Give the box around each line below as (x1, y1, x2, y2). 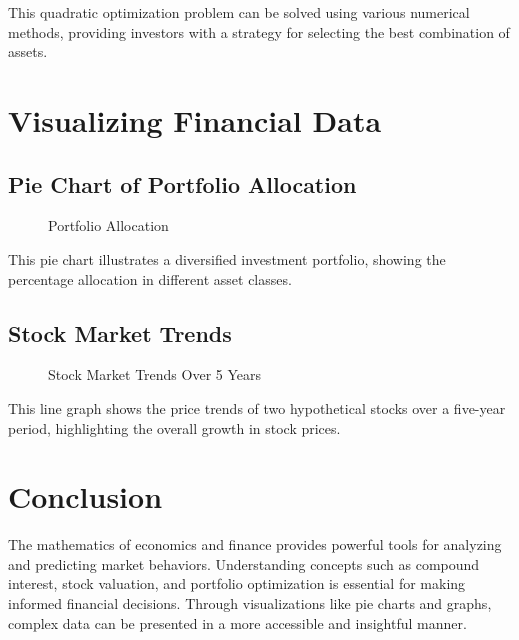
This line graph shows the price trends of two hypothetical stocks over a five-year (8, 397, 506, 418)
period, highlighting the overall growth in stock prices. (8, 417, 341, 438)
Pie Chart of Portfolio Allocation (8, 168, 357, 199)
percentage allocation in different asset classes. (8, 268, 292, 289)
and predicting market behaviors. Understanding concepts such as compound (8, 553, 480, 574)
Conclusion (8, 476, 163, 517)
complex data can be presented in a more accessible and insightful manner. (8, 612, 467, 633)
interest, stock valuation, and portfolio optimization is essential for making (8, 573, 466, 594)
